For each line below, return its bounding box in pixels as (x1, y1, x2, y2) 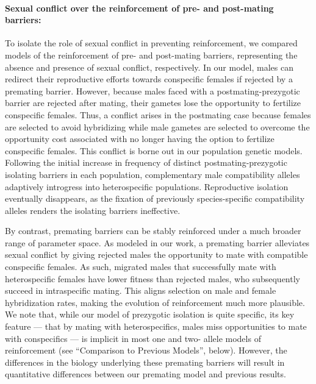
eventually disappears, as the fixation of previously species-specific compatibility (5, 192, 305, 205)
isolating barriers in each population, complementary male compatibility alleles (5, 168, 300, 180)
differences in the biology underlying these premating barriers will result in (5, 355, 285, 368)
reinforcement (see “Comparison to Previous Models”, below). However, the (5, 344, 287, 357)
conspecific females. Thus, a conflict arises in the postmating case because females (5, 108, 311, 121)
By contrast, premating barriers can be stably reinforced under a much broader (5, 224, 301, 237)
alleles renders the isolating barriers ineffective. (5, 204, 181, 216)
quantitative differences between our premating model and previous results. (5, 368, 286, 380)
